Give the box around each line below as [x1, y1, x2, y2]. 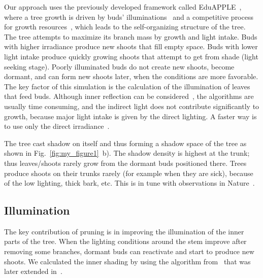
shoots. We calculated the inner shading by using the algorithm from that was [4, 256, 251, 266]
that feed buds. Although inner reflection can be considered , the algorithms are [4, 91, 254, 101]
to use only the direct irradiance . [4, 121, 110, 131]
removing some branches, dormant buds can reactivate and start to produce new [4, 246, 254, 257]
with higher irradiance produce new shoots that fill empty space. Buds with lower [4, 41, 258, 52]
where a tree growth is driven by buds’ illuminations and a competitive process [4, 11, 253, 22]
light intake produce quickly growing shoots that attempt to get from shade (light [4, 51, 258, 61]
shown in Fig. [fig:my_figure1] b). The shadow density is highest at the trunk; [4, 148, 250, 158]
